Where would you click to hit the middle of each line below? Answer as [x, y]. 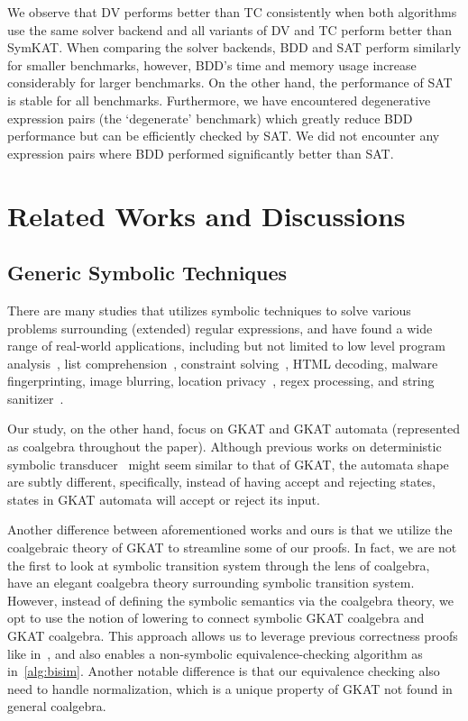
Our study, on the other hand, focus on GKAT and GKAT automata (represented [234, 429]
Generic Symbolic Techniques [147, 273]
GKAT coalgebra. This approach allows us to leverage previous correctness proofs [233, 636]
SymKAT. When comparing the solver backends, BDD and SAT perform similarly [234, 47]
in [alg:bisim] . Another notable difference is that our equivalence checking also [224, 671]
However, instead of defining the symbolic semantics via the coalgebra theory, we [231, 600]
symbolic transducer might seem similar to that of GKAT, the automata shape [228, 464]
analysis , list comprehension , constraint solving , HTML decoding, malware [223, 363]
